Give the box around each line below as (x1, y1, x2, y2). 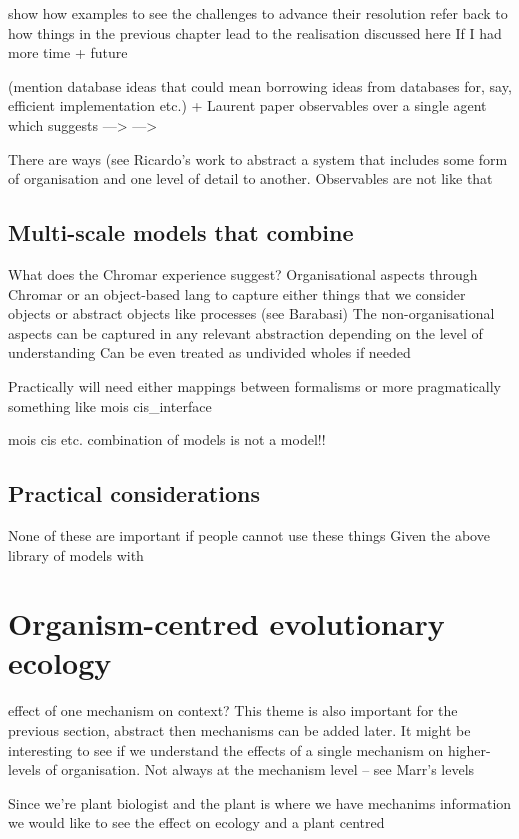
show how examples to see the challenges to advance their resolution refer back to (8, 3, 508, 23)
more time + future (8, 42, 128, 63)
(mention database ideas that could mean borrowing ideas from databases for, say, (8, 75, 512, 96)
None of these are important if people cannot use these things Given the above (8, 524, 490, 545)
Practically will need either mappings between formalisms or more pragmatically (8, 375, 501, 396)
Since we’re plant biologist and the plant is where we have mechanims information (8, 792, 512, 813)
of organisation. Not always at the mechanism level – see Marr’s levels (45, 759, 475, 780)
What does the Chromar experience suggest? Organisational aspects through (8, 263, 478, 284)
